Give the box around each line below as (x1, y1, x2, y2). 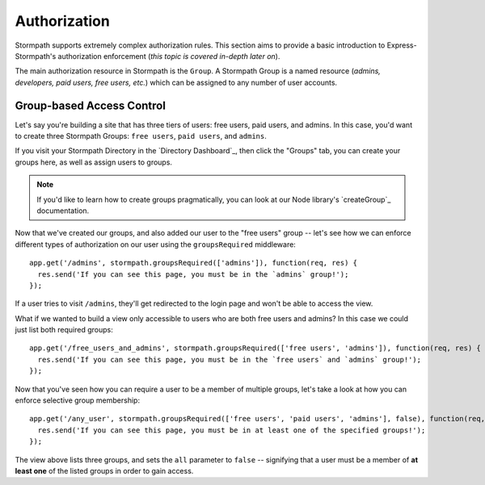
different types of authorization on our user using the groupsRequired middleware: (15, 239, 297, 249)
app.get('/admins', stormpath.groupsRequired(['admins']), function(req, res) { (29, 258, 358, 268)
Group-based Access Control (15, 98, 166, 112)
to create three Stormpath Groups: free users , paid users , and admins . (15, 132, 267, 141)
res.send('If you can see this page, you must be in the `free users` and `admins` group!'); (37, 355, 422, 364)
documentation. (36, 206, 90, 215)
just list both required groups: (15, 325, 113, 335)
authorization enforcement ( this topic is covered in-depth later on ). (57, 51, 280, 61)
